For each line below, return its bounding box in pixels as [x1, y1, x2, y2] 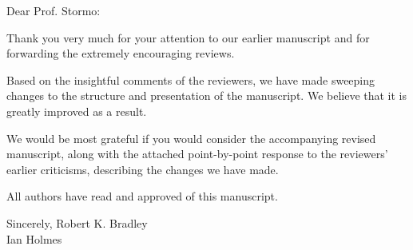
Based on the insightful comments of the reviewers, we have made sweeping [6, 71, 375, 88]
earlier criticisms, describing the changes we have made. [6, 161, 279, 177]
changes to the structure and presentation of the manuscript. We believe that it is [6, 87, 407, 104]
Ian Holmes [6, 230, 62, 247]
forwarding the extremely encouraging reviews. [6, 45, 235, 62]
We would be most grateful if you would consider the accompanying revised [6, 129, 376, 146]
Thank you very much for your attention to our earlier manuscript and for [6, 29, 370, 46]
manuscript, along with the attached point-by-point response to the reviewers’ [6, 145, 388, 162]
